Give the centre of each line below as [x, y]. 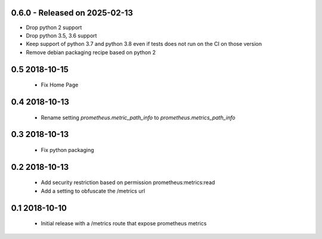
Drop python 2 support [54, 27]
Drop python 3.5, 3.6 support [61, 35]
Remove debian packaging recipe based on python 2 [91, 52]
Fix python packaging [68, 150]
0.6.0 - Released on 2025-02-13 [72, 13]
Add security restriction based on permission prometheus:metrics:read [128, 182]
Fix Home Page [60, 85]
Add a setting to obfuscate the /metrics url [93, 191]
